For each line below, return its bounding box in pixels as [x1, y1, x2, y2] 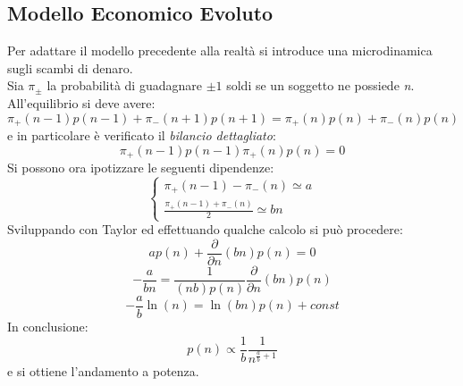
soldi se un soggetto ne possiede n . [226, 76, 415, 95]
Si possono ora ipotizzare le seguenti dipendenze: [7, 158, 274, 177]
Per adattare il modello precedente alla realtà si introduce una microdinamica [7, 41, 433, 60]
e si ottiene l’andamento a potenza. [7, 362, 199, 381]
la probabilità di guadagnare [46, 76, 202, 95]
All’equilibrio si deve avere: [7, 93, 156, 112]
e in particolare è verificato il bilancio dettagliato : [7, 126, 276, 145]
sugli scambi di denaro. [7, 58, 133, 77]
